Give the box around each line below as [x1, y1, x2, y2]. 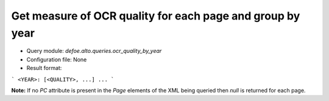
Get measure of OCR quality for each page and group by [11, 9, 300, 23]
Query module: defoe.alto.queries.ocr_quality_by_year [26, 47, 162, 55]
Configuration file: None [26, 55, 87, 63]
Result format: [26, 64, 62, 72]
